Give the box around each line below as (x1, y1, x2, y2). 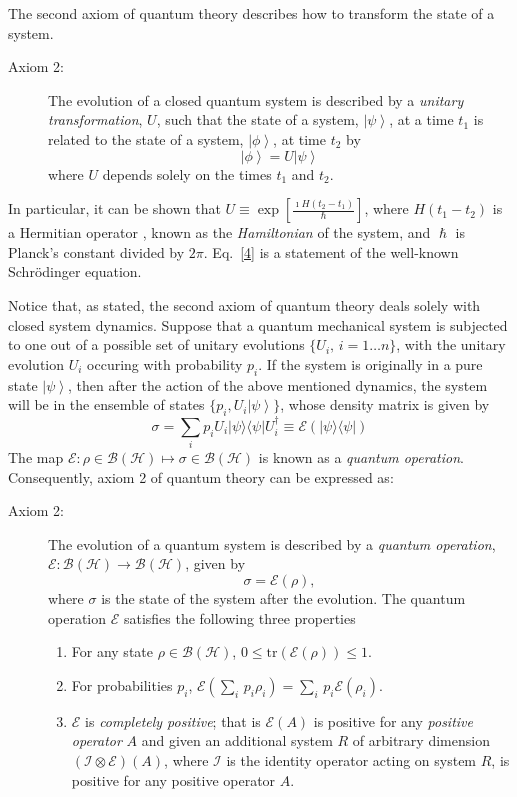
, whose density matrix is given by (280, 394, 490, 415)
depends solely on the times (102, 163, 272, 184)
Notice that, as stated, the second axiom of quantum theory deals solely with (8, 294, 481, 315)
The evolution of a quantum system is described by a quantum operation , (48, 533, 496, 554)
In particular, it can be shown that (8, 198, 221, 219)
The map (8, 447, 64, 468)
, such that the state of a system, (156, 109, 359, 130)
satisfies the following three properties (123, 607, 356, 628)
